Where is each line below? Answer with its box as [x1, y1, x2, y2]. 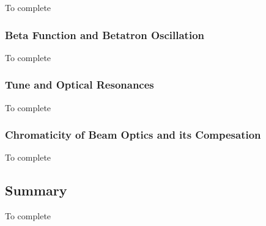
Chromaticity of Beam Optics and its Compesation [5, 127, 261, 142]
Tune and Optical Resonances [5, 77, 154, 92]
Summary [5, 181, 67, 200]
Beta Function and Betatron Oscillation [5, 27, 205, 42]
